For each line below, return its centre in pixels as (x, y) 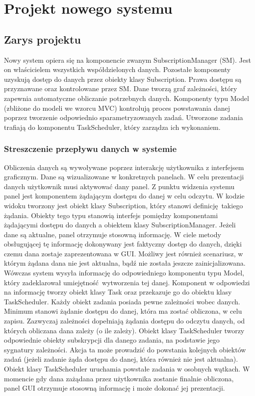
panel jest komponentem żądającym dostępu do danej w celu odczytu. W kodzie (124, 196)
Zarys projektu (42, 39)
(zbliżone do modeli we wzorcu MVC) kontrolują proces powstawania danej (117, 108)
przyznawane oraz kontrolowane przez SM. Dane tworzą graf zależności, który (121, 88)
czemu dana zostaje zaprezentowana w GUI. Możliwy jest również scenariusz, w (124, 253)
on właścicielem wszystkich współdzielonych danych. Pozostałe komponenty (117, 69)
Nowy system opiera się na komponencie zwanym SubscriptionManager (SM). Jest (127, 60)
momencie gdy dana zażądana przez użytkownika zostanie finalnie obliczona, (119, 378)
